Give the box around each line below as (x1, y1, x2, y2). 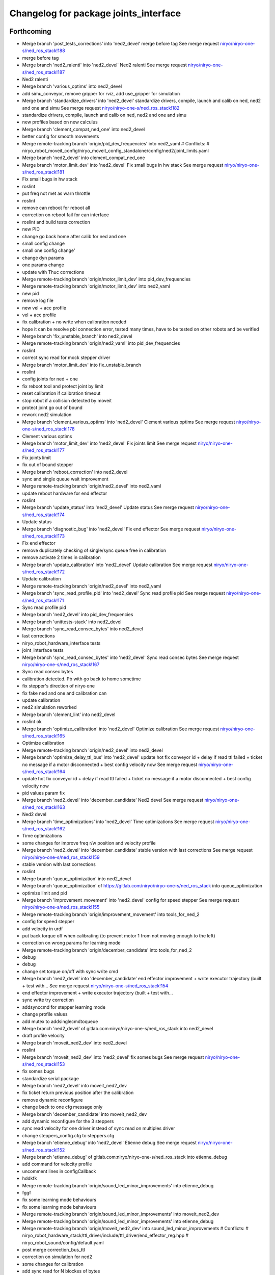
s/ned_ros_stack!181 (22, 169, 65, 175)
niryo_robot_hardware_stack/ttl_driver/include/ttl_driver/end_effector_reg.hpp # (22, 1232, 189, 1239)
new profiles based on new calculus (22, 119, 98, 125)
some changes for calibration (22, 1261, 84, 1267)
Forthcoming (9, 27, 51, 36)
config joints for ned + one (22, 376, 78, 382)
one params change (22, 262, 65, 268)
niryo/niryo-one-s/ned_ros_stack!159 (22, 854, 100, 860)
